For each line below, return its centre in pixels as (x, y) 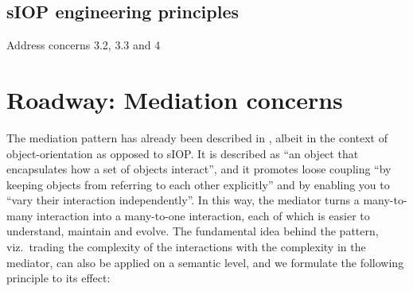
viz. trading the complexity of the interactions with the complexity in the (186, 247)
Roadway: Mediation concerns (175, 99)
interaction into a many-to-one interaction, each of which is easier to (203, 215)
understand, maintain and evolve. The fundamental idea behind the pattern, (193, 231)
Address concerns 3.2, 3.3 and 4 (84, 45)
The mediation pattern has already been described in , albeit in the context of (197, 137)
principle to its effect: (58, 278)
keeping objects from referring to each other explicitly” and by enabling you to (198, 184)
